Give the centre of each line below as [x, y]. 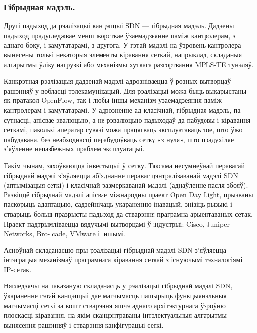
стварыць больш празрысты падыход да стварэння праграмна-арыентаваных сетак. [128, 214]
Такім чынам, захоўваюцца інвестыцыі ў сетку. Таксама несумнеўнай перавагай [125, 165]
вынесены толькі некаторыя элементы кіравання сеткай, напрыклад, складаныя [123, 54]
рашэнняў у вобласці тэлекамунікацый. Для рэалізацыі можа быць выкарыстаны [125, 90]
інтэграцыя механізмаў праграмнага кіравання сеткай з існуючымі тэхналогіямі [123, 260]
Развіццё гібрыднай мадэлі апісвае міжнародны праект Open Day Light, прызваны [128, 194]
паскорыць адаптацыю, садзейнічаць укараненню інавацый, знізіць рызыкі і [118, 204]
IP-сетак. [18, 269]
